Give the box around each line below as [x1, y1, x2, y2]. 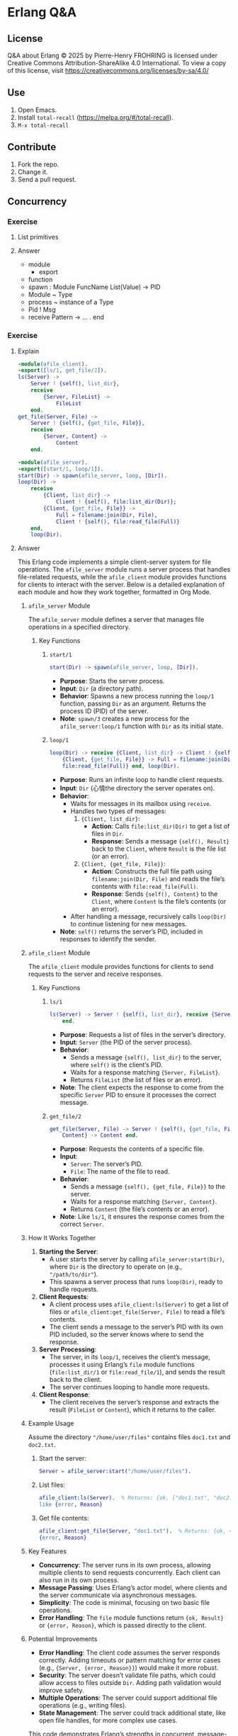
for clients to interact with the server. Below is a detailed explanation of [17, 580, 225, 589]
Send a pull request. [17, 175, 76, 183]
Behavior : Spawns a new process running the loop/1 [59, 692, 215, 700]
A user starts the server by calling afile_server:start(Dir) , [49, 1255, 225, 1264]
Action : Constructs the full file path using [91, 867, 212, 875]
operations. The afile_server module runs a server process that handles [17, 565, 231, 574]
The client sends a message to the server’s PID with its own [49, 1322, 223, 1332]
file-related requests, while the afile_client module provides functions [17, 573, 227, 581]
